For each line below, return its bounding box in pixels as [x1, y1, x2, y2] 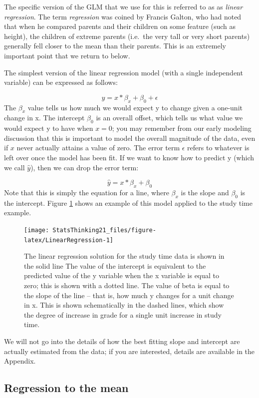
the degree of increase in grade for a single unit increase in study [24, 309, 222, 320]
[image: [24, 226, 49, 234]
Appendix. [4, 356, 36, 366]
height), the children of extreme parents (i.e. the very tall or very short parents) [4, 30, 250, 41]
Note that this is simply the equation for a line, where [4, 187, 169, 197]
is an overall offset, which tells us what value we [96, 112, 243, 123]
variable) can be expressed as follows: [4, 77, 118, 87]
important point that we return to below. [4, 50, 130, 60]
